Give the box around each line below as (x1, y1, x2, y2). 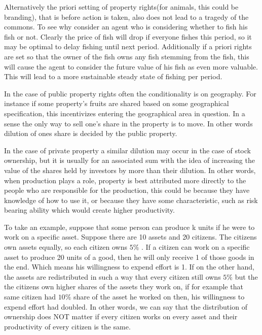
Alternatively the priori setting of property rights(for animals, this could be (4, 2, 239, 12)
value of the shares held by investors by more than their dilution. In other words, (4, 164, 256, 175)
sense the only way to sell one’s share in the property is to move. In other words (4, 118, 253, 128)
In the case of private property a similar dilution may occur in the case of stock (4, 145, 251, 155)
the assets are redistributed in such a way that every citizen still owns (4, 271, 221, 282)
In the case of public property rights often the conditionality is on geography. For (4, 88, 256, 98)
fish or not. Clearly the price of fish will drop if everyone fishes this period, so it (4, 31, 252, 42)
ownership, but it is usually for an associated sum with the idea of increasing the (4, 155, 255, 165)
